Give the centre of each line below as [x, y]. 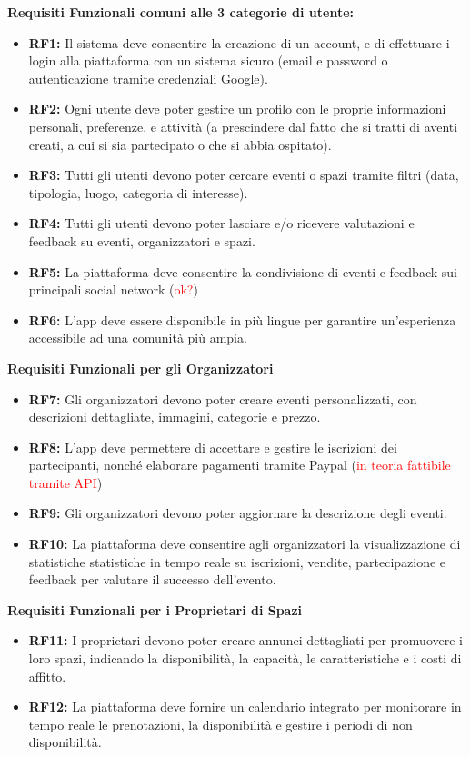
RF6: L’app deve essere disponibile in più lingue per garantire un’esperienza [242, 319]
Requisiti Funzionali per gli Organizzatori [140, 368]
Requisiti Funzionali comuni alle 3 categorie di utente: [181, 12]
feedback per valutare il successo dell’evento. [152, 579]
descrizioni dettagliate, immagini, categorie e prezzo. [175, 417]
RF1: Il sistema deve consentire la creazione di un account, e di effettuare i [239, 42]
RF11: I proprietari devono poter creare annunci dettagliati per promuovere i [245, 640]
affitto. [47, 676]
